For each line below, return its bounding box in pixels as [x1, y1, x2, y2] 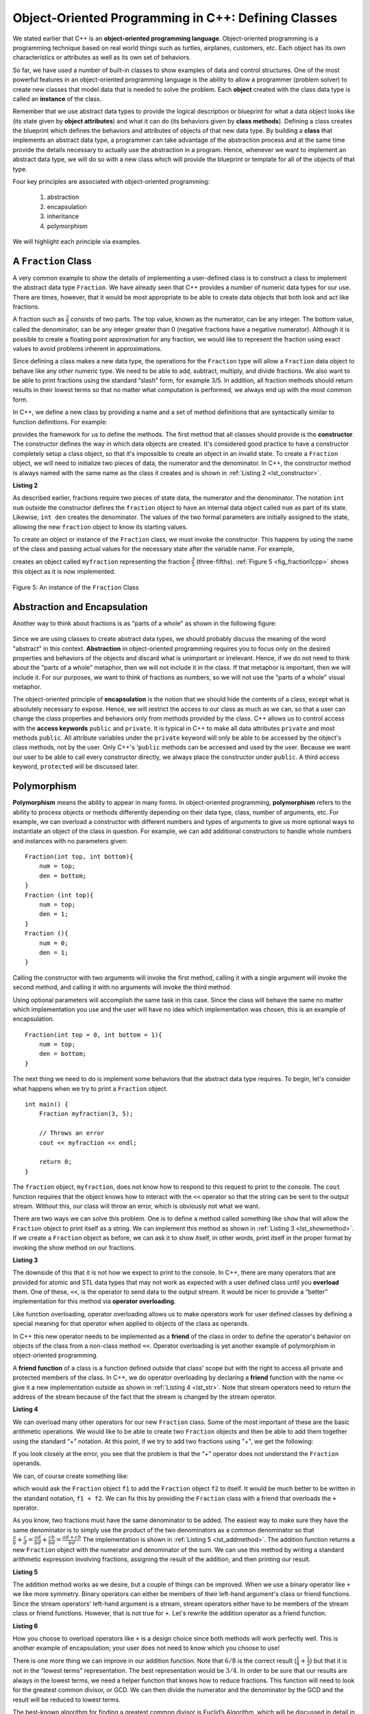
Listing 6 [12, 1621, 38, 1630]
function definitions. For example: [12, 418, 108, 426]
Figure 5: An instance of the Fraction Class [12, 583, 139, 591]
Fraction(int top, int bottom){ [25, 853, 134, 860]
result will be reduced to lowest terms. [12, 1695, 121, 1704]
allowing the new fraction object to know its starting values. [12, 522, 188, 531]
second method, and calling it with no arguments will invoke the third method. [12, 983, 232, 991]
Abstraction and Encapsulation [12, 601, 148, 613]
